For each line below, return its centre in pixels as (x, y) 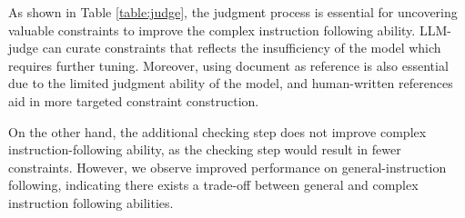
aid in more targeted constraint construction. (134, 100)
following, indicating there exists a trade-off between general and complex (213, 185)
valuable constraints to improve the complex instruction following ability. (212, 30)
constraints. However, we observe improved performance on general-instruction (227, 167)
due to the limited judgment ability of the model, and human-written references (231, 83)
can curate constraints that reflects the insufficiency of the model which (242, 48)
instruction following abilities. (91, 202)
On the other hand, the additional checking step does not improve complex (217, 131)
